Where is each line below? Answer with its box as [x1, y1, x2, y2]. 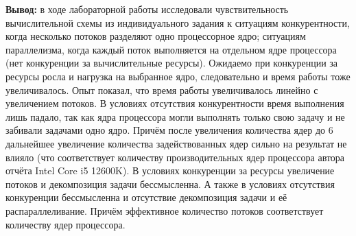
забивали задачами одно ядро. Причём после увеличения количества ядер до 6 [5, 123, 333, 137]
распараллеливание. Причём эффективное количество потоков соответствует [5, 203, 324, 217]
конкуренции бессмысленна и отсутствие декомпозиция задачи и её [5, 190, 287, 204]
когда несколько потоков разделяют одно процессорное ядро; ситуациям [5, 29, 306, 43]
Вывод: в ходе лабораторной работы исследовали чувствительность [5, 2, 289, 16]
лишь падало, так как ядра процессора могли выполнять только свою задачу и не [5, 109, 345, 123]
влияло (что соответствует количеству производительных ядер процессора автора [5, 150, 345, 164]
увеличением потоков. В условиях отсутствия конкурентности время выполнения [5, 96, 344, 110]
